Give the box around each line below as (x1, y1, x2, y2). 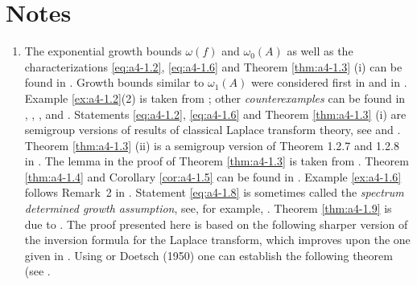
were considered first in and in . (250, 74, 407, 91)
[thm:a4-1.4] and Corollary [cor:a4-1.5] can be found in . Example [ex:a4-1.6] (24, 168, 402, 185)
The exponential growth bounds (24, 43, 182, 59)
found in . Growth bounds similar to (24, 74, 204, 91)
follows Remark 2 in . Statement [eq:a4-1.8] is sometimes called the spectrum (24, 184, 404, 201)
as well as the (287, 43, 353, 59)
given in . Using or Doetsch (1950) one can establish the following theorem (24, 246, 393, 263)
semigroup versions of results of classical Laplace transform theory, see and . (24, 121, 401, 138)
